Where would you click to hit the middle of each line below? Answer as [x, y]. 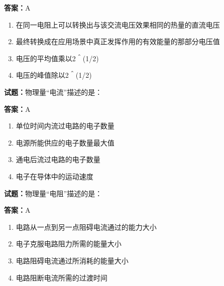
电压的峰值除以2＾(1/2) [54, 75]
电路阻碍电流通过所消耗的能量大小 [72, 260]
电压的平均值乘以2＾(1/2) [57, 58]
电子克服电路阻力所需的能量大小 [69, 244]
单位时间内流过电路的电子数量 [65, 126]
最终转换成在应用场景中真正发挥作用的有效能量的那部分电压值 [118, 41]
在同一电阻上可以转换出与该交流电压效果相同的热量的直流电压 [118, 24]
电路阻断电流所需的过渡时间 [62, 277]
